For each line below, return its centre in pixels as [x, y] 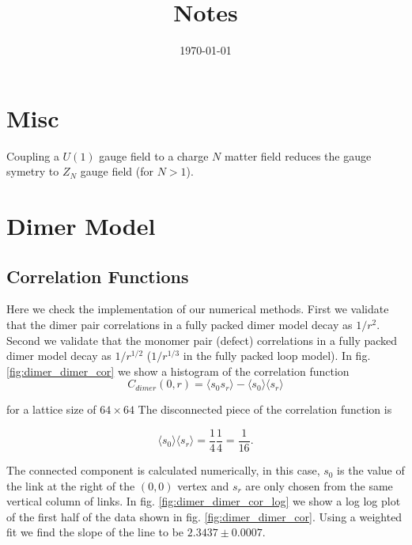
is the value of [371, 470]
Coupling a [33, 155]
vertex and [203, 485]
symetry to [33, 171]
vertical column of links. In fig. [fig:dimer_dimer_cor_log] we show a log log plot [204, 501]
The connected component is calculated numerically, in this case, [163, 470]
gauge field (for [117, 171]
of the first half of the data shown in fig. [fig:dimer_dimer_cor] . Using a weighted [204, 516]
